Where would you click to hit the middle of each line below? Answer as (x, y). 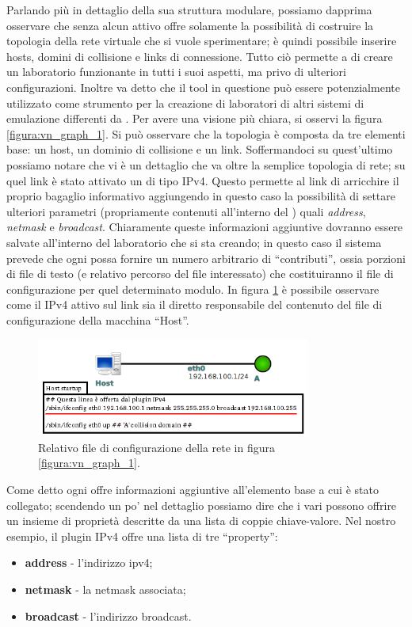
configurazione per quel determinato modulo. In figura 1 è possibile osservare (193, 289)
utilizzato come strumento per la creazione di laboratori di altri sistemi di (185, 103)
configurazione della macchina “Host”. (98, 319)
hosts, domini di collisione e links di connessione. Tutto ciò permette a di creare (200, 56)
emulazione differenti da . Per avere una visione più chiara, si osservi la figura (195, 118)
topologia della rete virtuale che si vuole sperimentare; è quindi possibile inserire (202, 41)
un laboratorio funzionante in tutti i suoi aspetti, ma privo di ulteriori (176, 72)
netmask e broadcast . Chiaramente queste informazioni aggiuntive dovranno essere (205, 227)
